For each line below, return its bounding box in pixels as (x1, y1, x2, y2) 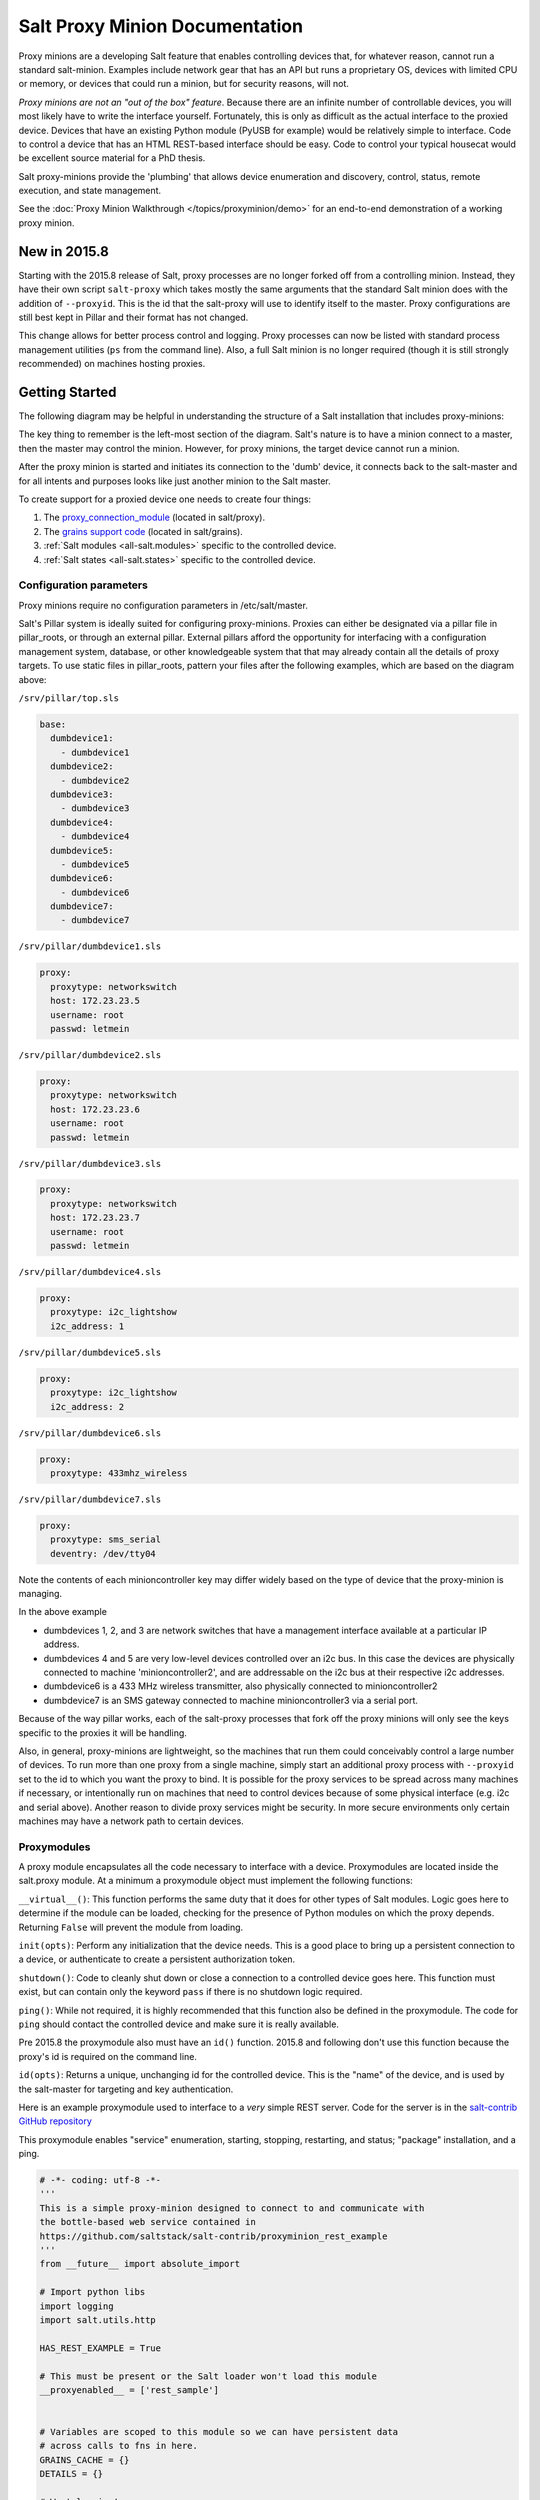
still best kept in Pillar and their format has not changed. (18, 311, 249, 323)
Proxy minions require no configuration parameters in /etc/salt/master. (18, 599, 309, 611)
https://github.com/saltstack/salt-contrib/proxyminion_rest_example (39, 2230, 388, 2242)
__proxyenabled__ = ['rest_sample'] (39, 2384, 220, 2395)
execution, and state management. (18, 185, 162, 197)
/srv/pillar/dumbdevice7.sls (18, 1493, 162, 1505)
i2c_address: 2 (50, 1401, 125, 1412)
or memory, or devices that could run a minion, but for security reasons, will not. (18, 78, 350, 90)
